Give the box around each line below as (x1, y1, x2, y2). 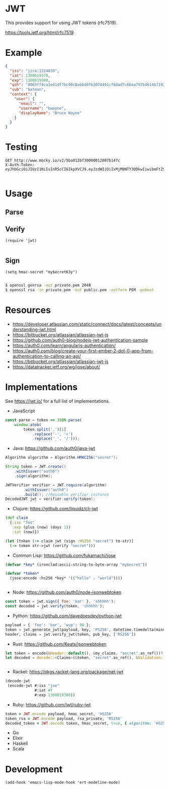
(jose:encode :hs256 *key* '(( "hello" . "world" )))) (10, 576, 123, 581)
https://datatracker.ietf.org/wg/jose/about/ (12, 364, 101, 370)
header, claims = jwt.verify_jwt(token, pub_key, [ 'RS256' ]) (5, 632, 136, 637)
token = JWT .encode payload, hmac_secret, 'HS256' (5, 711, 114, 717)
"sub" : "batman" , (10, 87, 46, 92)
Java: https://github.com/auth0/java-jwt (12, 446, 96, 452)
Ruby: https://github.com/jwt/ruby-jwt (12, 701, 91, 708)
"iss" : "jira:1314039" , (10, 68, 59, 73)
